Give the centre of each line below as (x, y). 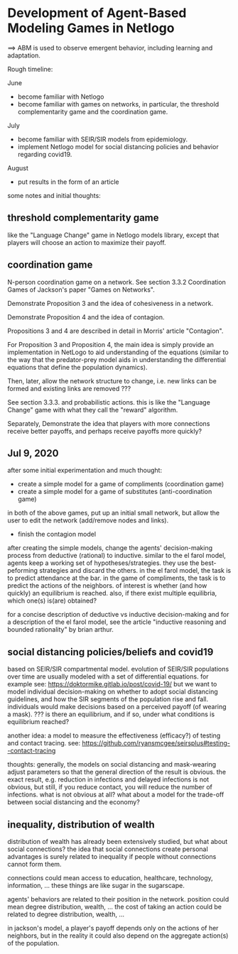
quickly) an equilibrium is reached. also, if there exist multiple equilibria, (112, 593)
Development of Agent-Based (97, 13)
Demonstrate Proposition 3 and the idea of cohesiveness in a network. (110, 303)
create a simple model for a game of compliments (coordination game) (121, 484)
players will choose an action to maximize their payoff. (87, 242)
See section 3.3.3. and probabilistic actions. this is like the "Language (109, 402)
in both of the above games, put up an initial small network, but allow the (114, 513)
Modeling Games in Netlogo (91, 28)
